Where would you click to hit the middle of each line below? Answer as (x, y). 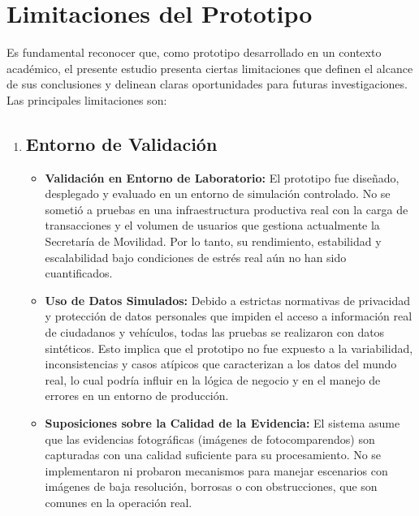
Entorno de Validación (121, 143)
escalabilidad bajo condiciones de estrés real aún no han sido (196, 257)
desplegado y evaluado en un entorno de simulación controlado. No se (218, 193)
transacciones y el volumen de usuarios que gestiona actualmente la (212, 225)
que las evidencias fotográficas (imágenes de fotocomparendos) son (210, 439)
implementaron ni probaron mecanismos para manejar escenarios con (216, 470)
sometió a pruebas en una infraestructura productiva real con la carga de (227, 209)
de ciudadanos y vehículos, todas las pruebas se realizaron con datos (215, 332)
